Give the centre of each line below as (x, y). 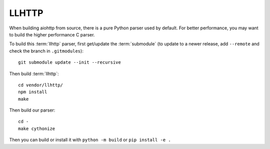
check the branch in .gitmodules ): (46, 51)
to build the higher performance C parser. (52, 34)
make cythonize (37, 129)
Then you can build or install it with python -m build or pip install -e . (90, 140)
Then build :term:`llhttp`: (34, 74)
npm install (33, 92)
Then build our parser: (32, 110)
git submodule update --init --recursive (69, 63)
